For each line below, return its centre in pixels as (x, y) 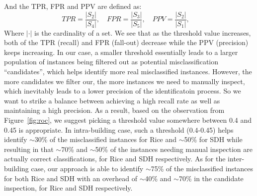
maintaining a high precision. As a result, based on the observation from (114, 110)
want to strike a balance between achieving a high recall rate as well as (112, 100)
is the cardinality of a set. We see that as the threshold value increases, (143, 32)
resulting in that (29, 149)
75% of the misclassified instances (202, 168)
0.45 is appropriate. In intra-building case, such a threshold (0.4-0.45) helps (119, 129)
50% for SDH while (213, 139)
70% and (75, 149)
